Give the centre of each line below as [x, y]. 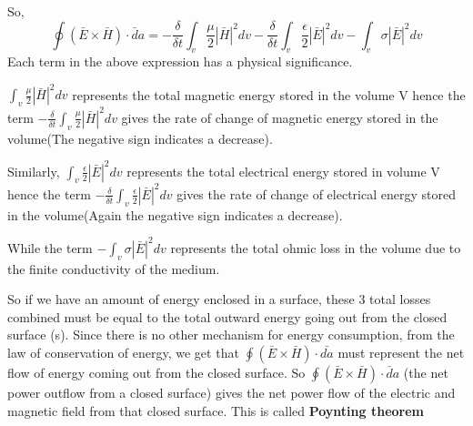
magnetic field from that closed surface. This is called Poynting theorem [216, 410]
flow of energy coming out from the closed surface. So [156, 373]
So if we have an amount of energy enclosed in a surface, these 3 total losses [219, 299]
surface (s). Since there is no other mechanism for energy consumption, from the [231, 335]
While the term [50, 247]
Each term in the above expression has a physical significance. [180, 61]
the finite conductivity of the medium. [114, 268]
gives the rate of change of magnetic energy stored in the [280, 117]
